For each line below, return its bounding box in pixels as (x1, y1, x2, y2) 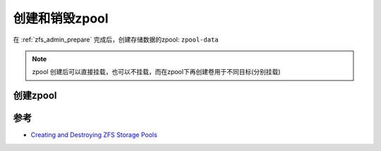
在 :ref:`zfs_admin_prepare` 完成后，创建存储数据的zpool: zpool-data (13, 35, 219, 44)
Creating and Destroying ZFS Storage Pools (30, 131, 158, 139)
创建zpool (13, 90, 57, 102)
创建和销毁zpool (13, 11, 109, 26)
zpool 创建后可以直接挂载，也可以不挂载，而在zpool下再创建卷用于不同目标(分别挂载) (32, 68, 282, 76)
